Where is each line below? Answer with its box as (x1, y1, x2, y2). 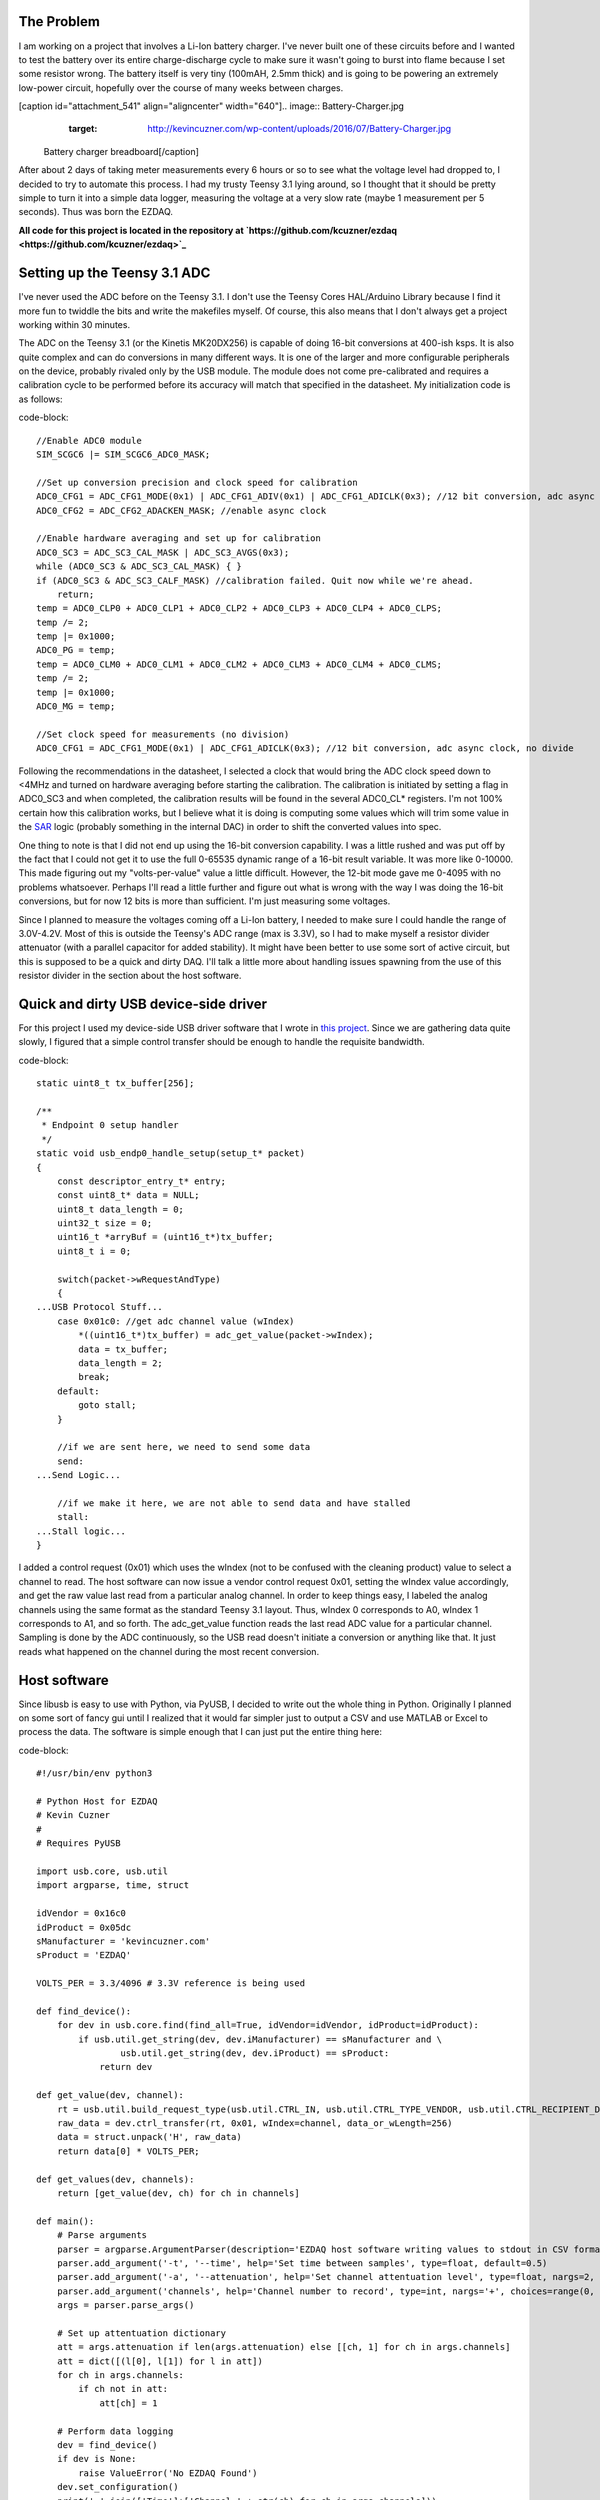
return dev (99, 2061, 153, 2073)
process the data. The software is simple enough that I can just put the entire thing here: (18, 1726, 382, 1738)
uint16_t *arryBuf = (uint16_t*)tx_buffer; (56, 1231, 274, 1243)
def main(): (36, 2215, 95, 2227)
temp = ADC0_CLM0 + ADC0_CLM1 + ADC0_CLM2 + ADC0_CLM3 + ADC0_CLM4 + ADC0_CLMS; (36, 658, 443, 670)
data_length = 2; (78, 1357, 164, 1369)
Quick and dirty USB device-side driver (18, 995, 268, 1012)
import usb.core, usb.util (36, 1865, 169, 1877)
